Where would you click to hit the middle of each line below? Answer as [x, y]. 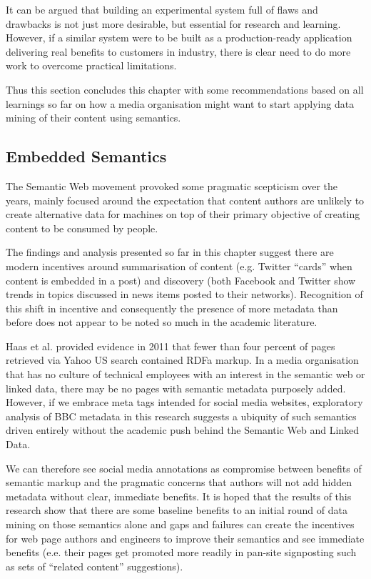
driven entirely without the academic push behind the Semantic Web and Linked [183, 430]
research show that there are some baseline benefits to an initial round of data [177, 510]
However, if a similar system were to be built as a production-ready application [179, 38]
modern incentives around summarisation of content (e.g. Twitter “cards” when [179, 266]
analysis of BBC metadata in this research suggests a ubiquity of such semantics [181, 416]
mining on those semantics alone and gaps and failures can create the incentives [180, 524]
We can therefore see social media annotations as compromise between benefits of [184, 468]
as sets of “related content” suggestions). [95, 566]
